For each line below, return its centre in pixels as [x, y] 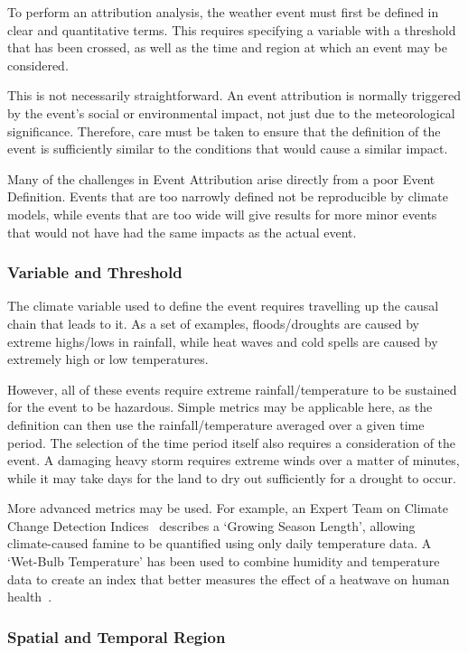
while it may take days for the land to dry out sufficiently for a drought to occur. [232, 477]
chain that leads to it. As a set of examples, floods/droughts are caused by [213, 323]
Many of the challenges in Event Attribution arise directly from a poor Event [221, 178]
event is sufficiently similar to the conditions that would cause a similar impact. [228, 149]
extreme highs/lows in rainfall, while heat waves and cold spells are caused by [223, 341]
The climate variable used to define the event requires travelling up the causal [223, 306]
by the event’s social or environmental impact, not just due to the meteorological [231, 112]
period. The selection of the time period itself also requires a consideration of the [232, 442]
